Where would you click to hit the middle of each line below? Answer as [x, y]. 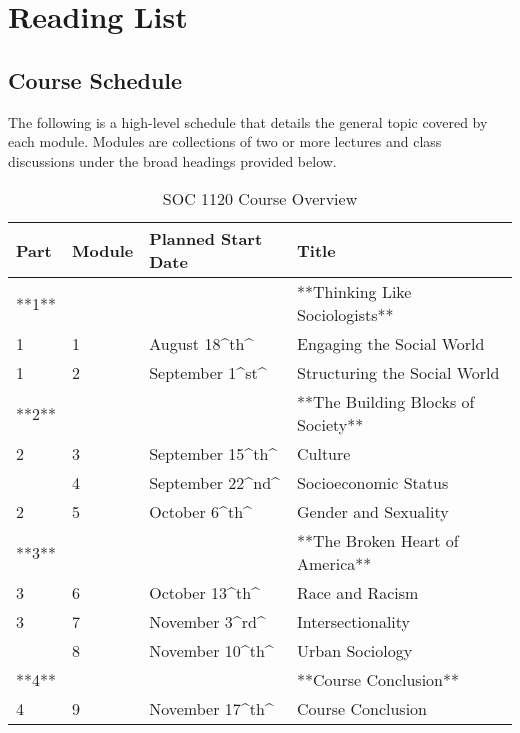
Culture [323, 454]
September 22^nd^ [214, 483]
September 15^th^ [213, 454]
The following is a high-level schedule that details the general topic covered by [248, 121]
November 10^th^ [211, 651]
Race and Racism [357, 593]
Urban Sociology [354, 651]
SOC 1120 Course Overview [260, 199]
